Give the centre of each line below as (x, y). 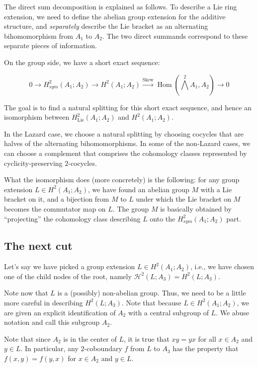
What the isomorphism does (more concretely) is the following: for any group (122, 180)
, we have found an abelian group (138, 189)
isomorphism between (37, 117)
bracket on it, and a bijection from (57, 199)
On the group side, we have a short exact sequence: (82, 62)
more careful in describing (43, 302)
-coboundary (103, 348)
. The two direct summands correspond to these (175, 36)
